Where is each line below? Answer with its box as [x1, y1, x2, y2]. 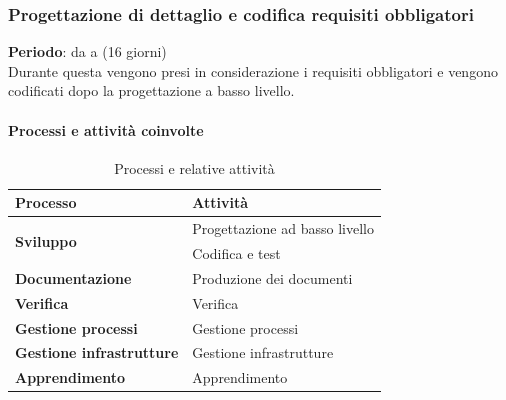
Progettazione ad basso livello [192, 218, 374, 239]
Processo [15, 192, 77, 213]
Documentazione [15, 267, 132, 288]
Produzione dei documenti [192, 267, 353, 288]
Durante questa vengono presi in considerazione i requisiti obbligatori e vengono [8, 60, 498, 81]
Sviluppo [15, 230, 77, 251]
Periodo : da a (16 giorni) [8, 41, 167, 62]
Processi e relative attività [114, 157, 275, 178]
